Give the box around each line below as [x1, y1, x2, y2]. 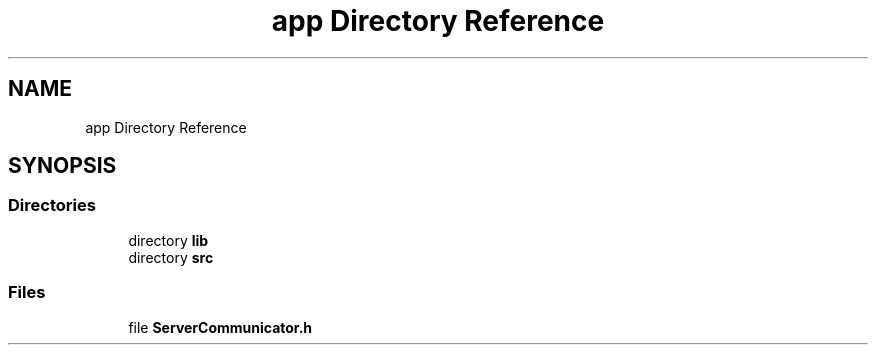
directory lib [128, 231, 209, 249]
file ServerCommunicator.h [128, 318, 313, 336]
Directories [8, 195, 96, 216]
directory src [128, 248, 214, 266]
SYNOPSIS [8, 153, 117, 179]
